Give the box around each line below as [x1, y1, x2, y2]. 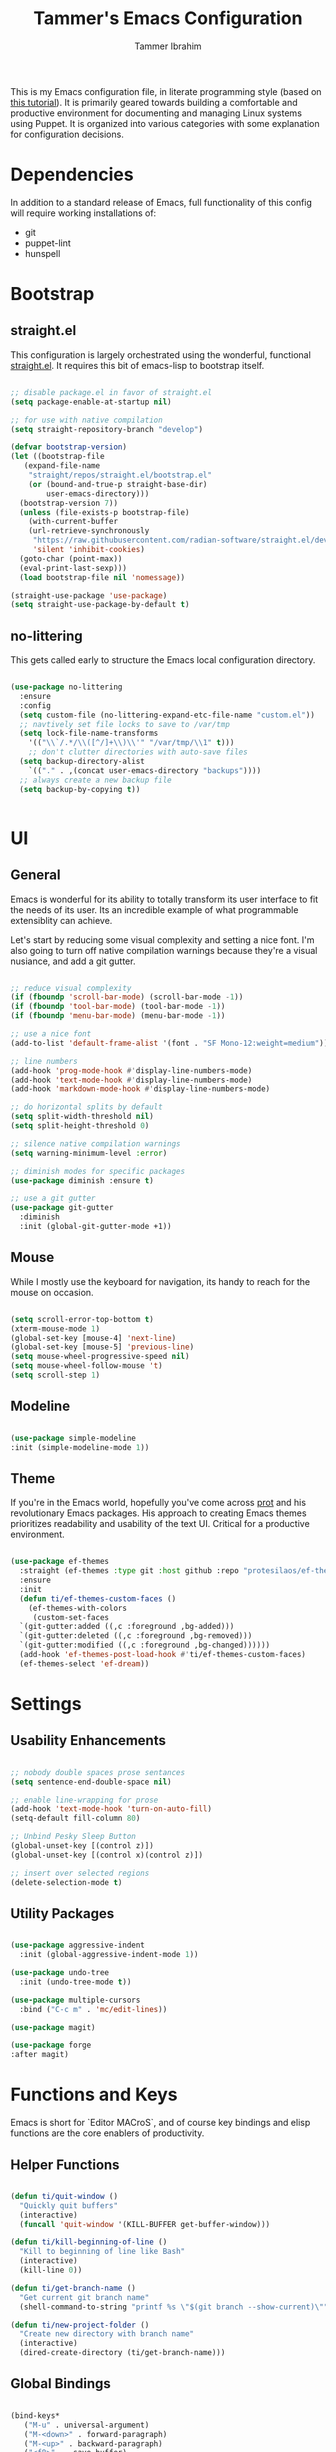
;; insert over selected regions [10, 1868, 150, 1878]
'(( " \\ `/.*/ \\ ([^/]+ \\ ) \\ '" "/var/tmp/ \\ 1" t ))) [28, 738, 235, 748]
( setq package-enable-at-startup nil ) [10, 397, 172, 407]
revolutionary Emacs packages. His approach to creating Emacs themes [10, 1507, 307, 1519]
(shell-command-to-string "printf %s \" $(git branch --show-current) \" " [19, 2302, 329, 2312]
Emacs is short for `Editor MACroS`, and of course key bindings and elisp [10, 2117, 311, 2129]
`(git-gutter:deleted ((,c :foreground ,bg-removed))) [19, 1631, 253, 1641]
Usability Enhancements [10, 1732, 167, 1749]
